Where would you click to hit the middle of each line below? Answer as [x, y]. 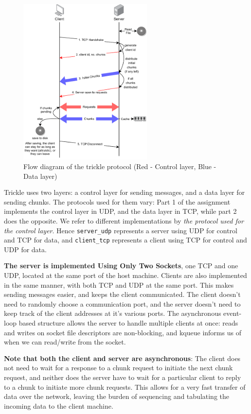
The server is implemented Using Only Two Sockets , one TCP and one [121, 266]
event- [233, 313]
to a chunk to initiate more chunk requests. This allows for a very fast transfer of [125, 387]
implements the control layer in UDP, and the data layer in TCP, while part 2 [120, 211]
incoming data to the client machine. [59, 405]
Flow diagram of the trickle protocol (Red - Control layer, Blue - [120, 166]
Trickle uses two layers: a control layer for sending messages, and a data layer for [125, 192]
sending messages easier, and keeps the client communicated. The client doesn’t [122, 294]
